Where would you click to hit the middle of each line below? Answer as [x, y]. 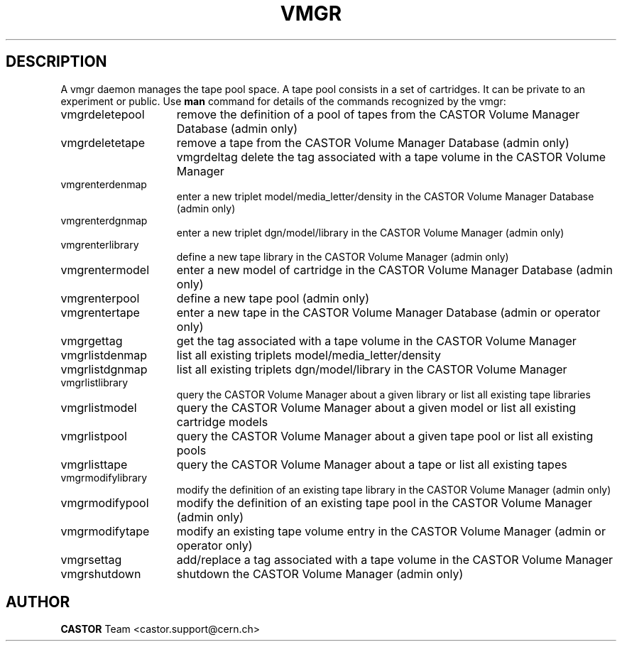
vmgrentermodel [105, 270]
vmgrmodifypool [105, 502]
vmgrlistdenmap [104, 355]
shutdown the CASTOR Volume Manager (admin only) [320, 573]
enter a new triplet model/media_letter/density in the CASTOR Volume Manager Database [385, 196]
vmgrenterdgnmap [104, 220]
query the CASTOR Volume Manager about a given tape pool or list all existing [385, 436]
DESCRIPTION [56, 62]
